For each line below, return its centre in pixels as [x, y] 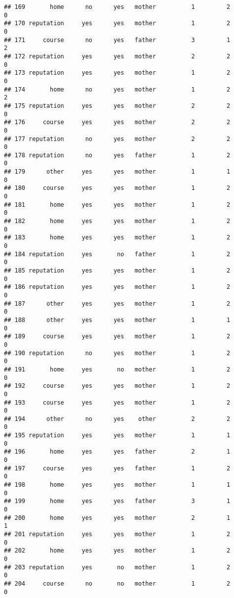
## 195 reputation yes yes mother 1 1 [117, 436]
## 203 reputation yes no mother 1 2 [117, 567]
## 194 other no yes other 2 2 [117, 419]
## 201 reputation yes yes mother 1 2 [117, 534]
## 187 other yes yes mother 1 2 [117, 303]
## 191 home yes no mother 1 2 [117, 369]
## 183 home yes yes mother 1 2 [117, 238]
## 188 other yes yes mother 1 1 [117, 320]
